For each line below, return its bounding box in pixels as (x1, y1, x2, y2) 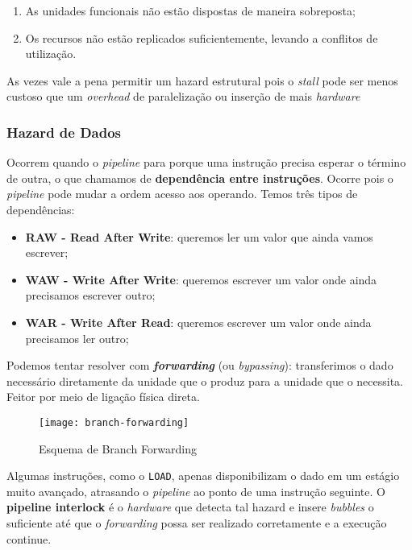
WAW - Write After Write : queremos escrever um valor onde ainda (25, 271, 377, 287)
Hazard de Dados (6, 122, 122, 142)
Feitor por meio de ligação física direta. (6, 388, 200, 405)
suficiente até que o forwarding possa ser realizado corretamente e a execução (6, 515, 387, 531)
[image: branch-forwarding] (39, 416, 189, 428)
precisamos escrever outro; (25, 287, 156, 304)
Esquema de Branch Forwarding (39, 440, 198, 457)
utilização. (25, 45, 77, 62)
